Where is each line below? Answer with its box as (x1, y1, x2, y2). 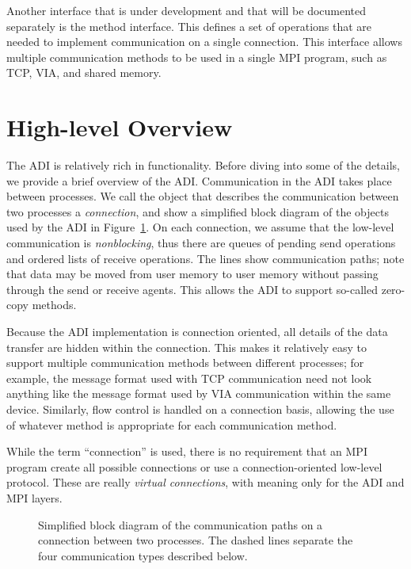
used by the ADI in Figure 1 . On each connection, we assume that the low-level (6, 219, 394, 235)
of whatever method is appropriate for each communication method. (6, 416, 337, 433)
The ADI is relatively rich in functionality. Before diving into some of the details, (6, 157, 400, 174)
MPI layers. (6, 489, 63, 506)
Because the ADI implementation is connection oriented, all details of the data (6, 323, 388, 340)
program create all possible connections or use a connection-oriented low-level (6, 458, 382, 475)
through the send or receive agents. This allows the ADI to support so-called (6, 281, 378, 297)
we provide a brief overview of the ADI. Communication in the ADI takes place (6, 172, 392, 189)
